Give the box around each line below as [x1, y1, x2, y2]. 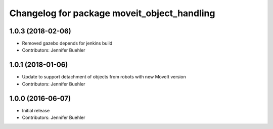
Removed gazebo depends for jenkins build [22, 40, 113, 47]
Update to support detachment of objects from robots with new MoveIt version [22, 74, 187, 80]
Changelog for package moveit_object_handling [9, 8, 215, 19]
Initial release [22, 107, 50, 113]
